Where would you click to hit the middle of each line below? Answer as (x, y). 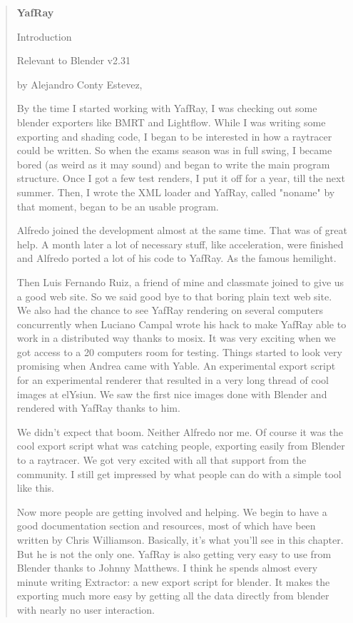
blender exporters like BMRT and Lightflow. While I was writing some (171, 122)
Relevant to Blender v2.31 (73, 60)
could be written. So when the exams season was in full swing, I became (174, 150)
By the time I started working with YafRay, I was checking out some (167, 108)
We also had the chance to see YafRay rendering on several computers (170, 310)
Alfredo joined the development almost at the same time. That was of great (182, 230)
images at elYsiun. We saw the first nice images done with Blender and (172, 394)
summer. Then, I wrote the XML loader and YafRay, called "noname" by (176, 192)
